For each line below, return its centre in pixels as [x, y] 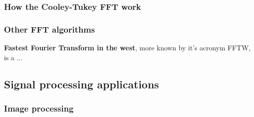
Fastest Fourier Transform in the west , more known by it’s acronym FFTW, [127, 48]
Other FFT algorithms [49, 29]
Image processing [39, 108]
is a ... [13, 57]
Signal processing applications [81, 84]
